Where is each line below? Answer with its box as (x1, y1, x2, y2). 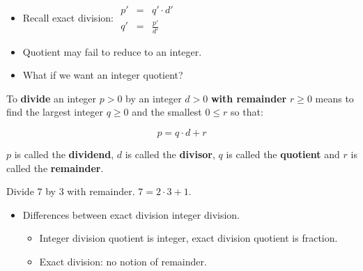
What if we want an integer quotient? (22, 68, 183, 82)
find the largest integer (6, 104, 103, 119)
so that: (231, 104, 263, 119)
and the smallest (132, 104, 202, 119)
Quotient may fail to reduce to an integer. (22, 44, 202, 59)
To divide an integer (6, 91, 97, 105)
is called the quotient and (226, 147, 340, 162)
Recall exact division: (22, 10, 114, 25)
